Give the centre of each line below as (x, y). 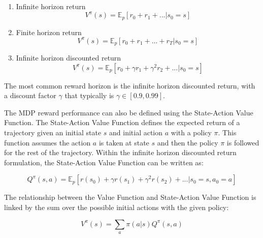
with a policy (191, 132)
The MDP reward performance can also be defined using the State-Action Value (129, 112)
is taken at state (124, 142)
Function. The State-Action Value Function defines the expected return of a (122, 122)
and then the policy (188, 142)
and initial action (136, 132)
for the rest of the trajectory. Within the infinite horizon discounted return (120, 152)
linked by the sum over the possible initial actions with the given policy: (117, 207)
